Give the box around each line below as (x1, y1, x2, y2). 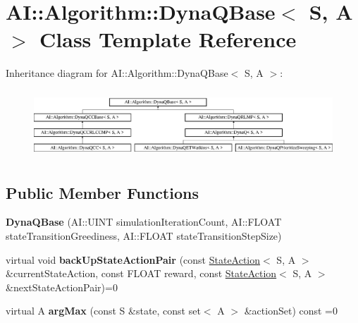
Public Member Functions (6, 181, 199, 203)
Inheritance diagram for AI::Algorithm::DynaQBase (6, 66, 228, 80)
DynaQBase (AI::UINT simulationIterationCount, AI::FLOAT (6, 214, 282, 229)
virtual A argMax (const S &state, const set (6, 303, 201, 318)
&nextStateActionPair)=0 (6, 279, 118, 294)
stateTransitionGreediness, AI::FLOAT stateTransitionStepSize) (6, 228, 282, 243)
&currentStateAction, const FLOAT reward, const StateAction (6, 266, 277, 281)
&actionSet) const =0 (244, 303, 338, 318)
